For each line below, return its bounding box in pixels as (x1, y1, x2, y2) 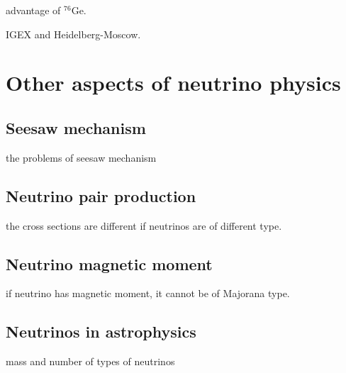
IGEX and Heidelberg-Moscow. (6, 26, 141, 41)
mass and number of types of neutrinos (6, 354, 175, 369)
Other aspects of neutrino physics (6, 68, 341, 97)
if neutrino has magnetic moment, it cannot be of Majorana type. (6, 286, 290, 301)
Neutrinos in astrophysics (6, 321, 196, 343)
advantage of (6, 3, 61, 17)
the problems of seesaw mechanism (6, 150, 157, 165)
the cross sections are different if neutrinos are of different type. (6, 218, 282, 233)
